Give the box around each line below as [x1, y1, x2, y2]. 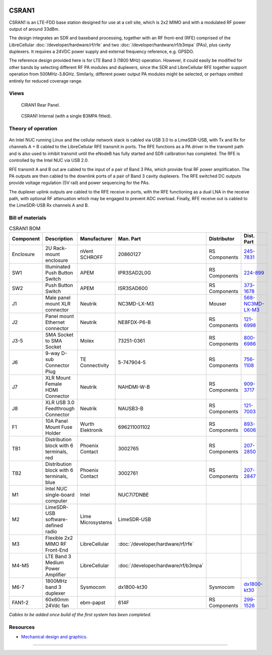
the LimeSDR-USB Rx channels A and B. [9, 202, 89, 208]
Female [45, 380, 63, 387]
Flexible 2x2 [45, 534, 73, 541]
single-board [45, 491, 75, 498]
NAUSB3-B [118, 405, 144, 412]
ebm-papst [80, 599, 106, 606]
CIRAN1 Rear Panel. [21, 102, 60, 108]
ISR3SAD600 [118, 285, 148, 292]
